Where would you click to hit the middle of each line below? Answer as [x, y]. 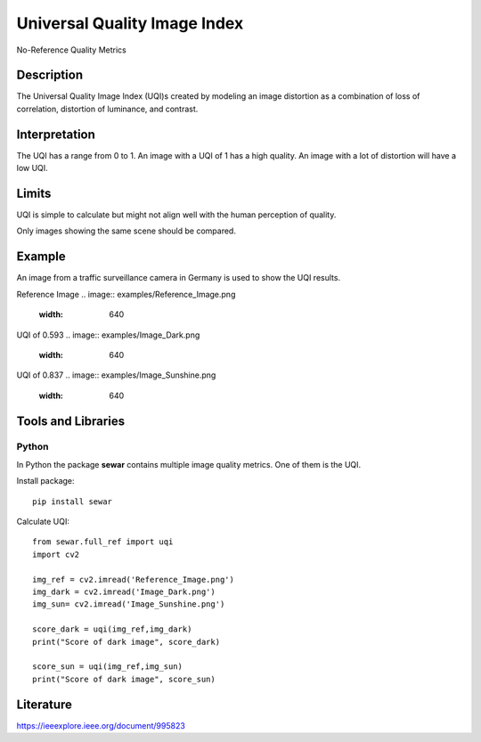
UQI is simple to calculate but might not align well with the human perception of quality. [176, 215]
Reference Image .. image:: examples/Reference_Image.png [126, 294]
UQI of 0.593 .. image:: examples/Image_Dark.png [108, 335]
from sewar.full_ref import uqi [103, 542]
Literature [45, 704]
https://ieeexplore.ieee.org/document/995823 [101, 725]
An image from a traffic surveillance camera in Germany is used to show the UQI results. [179, 278]
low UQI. [32, 168]
